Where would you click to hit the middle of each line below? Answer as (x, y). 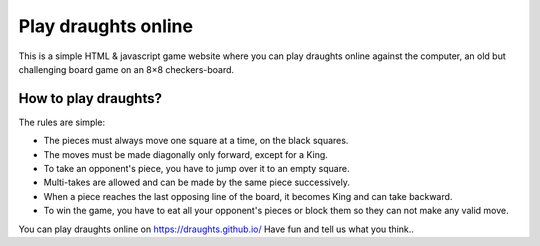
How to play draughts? (90, 98)
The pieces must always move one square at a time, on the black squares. (196, 141)
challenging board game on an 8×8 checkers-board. (126, 69)
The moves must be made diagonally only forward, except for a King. (186, 154)
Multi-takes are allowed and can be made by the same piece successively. (196, 182)
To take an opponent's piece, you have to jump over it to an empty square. (196, 169)
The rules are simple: (62, 122)
